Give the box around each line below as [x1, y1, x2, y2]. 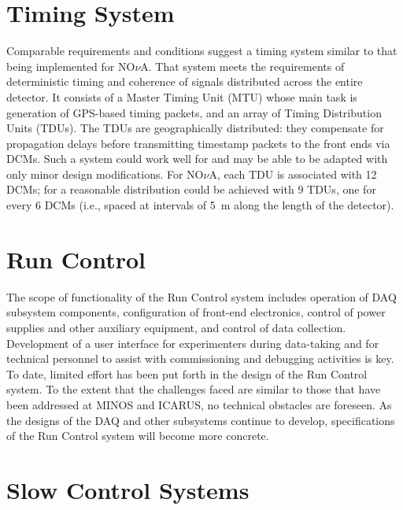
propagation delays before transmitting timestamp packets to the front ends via [6, 135, 390, 151]
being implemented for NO [6, 57, 135, 74]
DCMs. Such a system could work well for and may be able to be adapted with [6, 150, 388, 167]
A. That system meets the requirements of [140, 57, 345, 74]
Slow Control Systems [6, 473, 250, 505]
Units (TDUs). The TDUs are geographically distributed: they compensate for [6, 120, 384, 136]
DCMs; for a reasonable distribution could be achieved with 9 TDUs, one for [6, 181, 376, 198]
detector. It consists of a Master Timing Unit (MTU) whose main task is [6, 88, 357, 105]
